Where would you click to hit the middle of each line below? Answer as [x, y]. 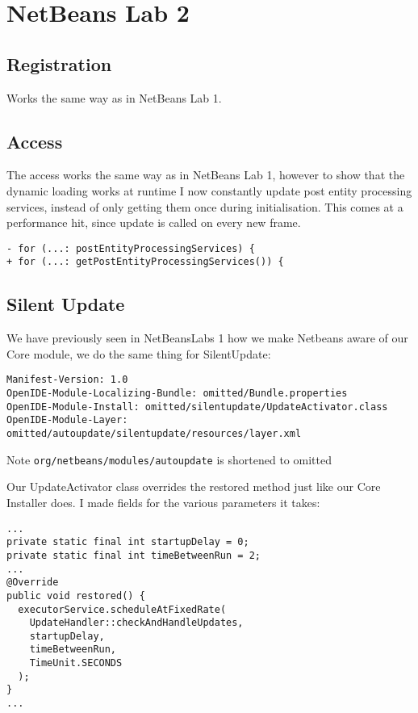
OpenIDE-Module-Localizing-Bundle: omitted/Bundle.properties [177, 394]
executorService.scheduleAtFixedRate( [122, 609]
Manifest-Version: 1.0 [67, 380]
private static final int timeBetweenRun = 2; [134, 555]
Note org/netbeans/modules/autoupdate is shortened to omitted [169, 459]
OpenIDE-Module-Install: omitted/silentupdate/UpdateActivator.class [197, 407]
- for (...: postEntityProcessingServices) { [131, 248]
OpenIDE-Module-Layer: [67, 420]
